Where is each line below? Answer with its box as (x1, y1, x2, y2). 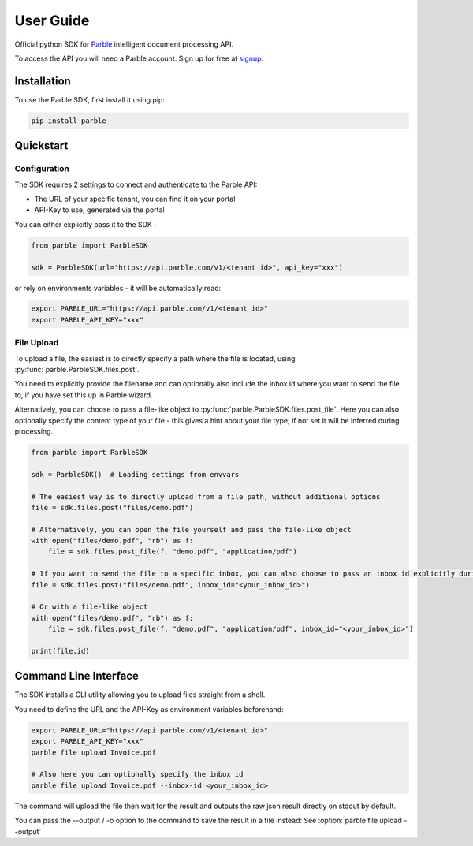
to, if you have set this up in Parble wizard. (14, 390, 153, 400)
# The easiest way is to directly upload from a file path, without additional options (31, 492, 381, 501)
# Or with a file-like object (31, 602, 148, 611)
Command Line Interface (14, 669, 140, 683)
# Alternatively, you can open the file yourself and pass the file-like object (31, 525, 352, 534)
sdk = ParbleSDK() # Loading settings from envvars (31, 470, 240, 479)
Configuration (14, 163, 70, 174)
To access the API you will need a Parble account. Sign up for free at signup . (14, 54, 264, 63)
